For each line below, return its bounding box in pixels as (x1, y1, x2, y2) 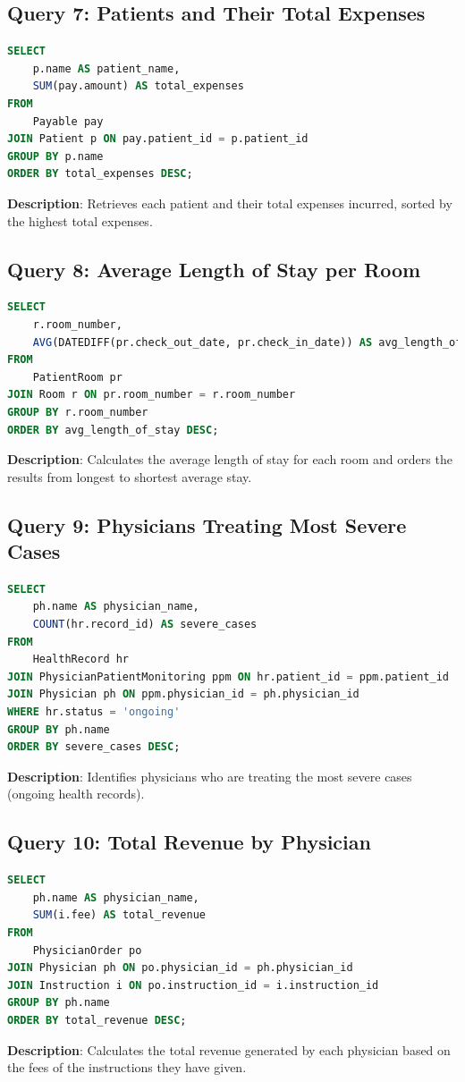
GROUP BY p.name (7, 149, 104, 163)
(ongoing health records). (7, 784, 145, 803)
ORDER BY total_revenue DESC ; (7, 1013, 187, 1027)
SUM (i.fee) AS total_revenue (32, 909, 206, 922)
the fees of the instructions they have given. (7, 1058, 247, 1077)
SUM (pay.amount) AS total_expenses (32, 80, 244, 93)
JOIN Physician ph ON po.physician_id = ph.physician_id (7, 961, 353, 975)
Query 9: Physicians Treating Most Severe (7, 511, 407, 538)
